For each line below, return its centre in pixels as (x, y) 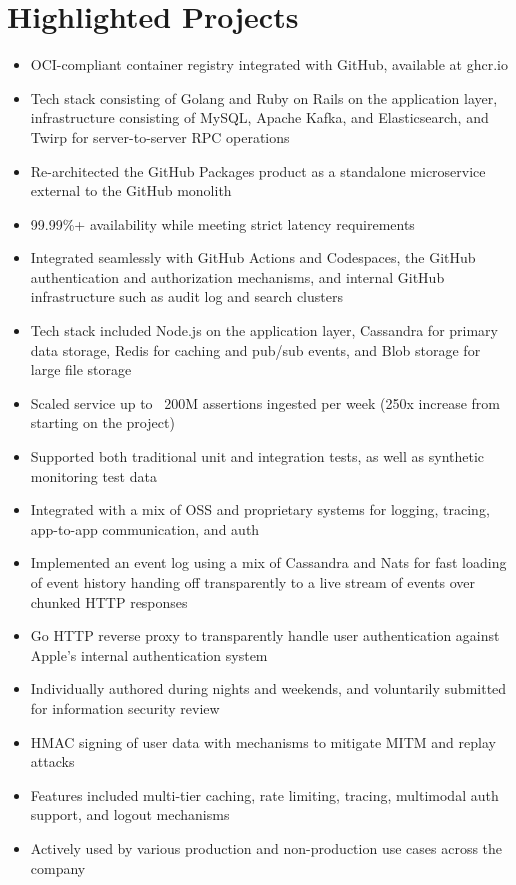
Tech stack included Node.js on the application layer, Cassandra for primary (264, 330)
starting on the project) (102, 422)
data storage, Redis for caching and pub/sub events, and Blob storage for (255, 349)
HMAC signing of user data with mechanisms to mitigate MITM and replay (263, 741)
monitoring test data (93, 475)
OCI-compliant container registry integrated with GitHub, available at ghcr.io (269, 64)
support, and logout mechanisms (130, 814)
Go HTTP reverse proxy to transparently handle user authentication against (265, 635)
